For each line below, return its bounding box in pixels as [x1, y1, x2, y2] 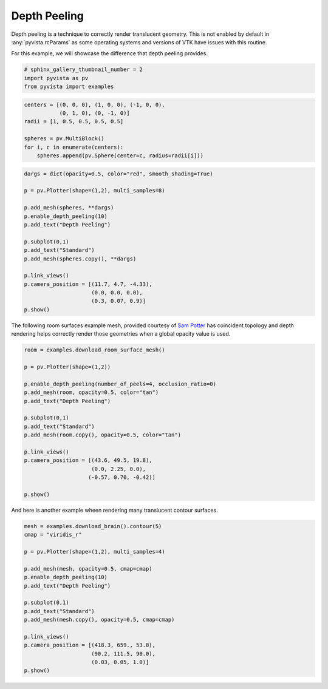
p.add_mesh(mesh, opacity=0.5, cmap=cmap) [24, 565, 152, 572]
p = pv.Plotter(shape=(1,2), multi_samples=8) [24, 187, 165, 194]
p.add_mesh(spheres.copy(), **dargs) [24, 255, 137, 262]
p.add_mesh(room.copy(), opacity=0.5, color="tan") [24, 432, 182, 438]
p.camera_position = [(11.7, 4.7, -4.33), [24, 280, 152, 288]
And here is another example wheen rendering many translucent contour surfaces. [11, 506, 218, 514]
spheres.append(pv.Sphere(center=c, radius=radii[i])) [36, 152, 203, 159]
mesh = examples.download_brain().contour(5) [24, 523, 162, 529]
